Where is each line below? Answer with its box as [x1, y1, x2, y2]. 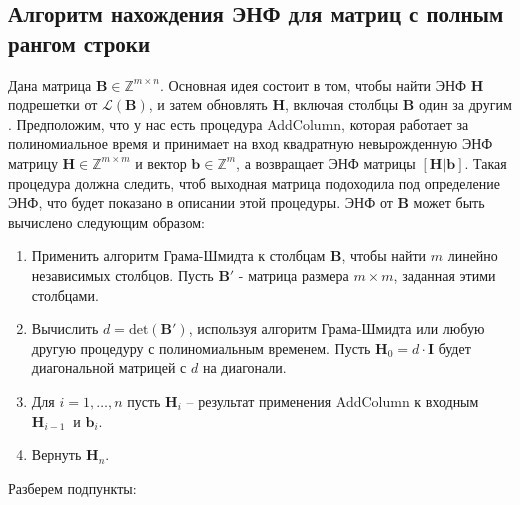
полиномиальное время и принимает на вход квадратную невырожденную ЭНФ [8, 133, 493, 154]
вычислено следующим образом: [8, 211, 205, 232]
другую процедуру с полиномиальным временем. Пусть [31, 337, 371, 358]
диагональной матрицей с [31, 357, 187, 378]
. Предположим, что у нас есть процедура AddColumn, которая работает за [8, 113, 469, 134]
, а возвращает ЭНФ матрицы [236, 152, 416, 173]
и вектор [135, 152, 187, 173]
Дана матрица [8, 74, 92, 95]
